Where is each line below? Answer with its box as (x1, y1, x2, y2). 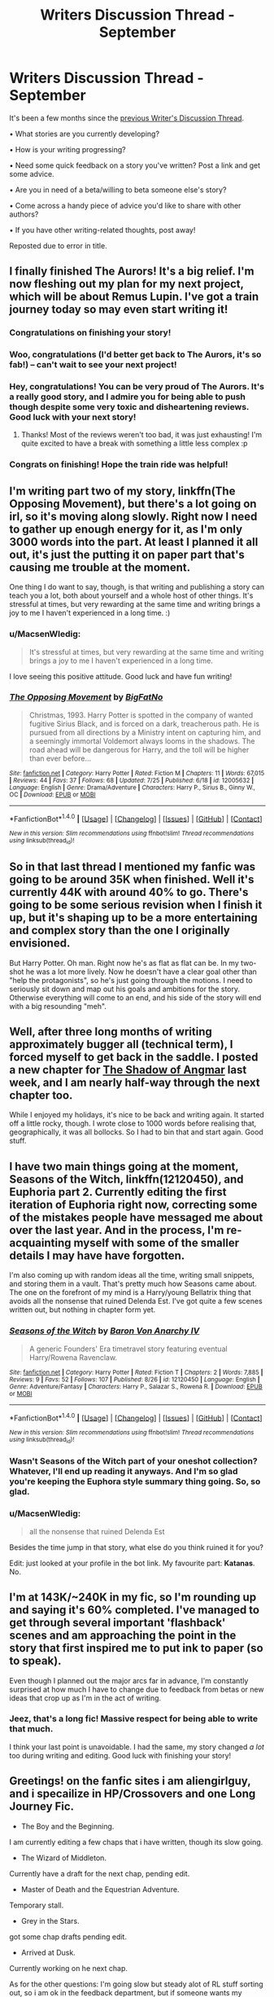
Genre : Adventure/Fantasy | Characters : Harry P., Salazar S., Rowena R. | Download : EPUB (9, 1382, 263, 1390)
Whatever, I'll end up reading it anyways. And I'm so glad (9, 1466, 238, 1477)
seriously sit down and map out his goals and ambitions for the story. (9, 984, 241, 994)
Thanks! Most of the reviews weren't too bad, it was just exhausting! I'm (20, 430, 263, 440)
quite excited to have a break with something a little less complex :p (20, 438, 248, 449)
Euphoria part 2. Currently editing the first (9, 1185, 227, 1199)
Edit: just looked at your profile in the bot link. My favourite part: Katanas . (9, 1558, 255, 1568)
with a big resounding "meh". (9, 1001, 107, 1011)
